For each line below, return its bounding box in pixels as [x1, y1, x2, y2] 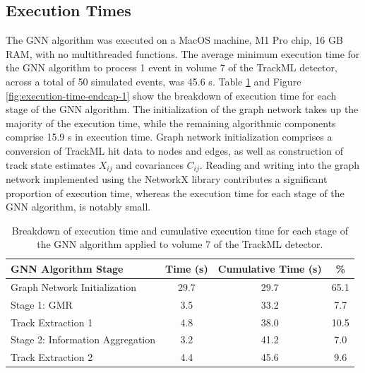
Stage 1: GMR [11, 297, 73, 312]
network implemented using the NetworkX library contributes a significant [6, 172, 328, 186]
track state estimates [6, 157, 96, 172]
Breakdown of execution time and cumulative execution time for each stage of [11, 223, 348, 237]
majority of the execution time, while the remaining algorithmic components [6, 115, 336, 130]
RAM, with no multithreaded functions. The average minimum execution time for [6, 46, 360, 61]
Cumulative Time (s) [217, 261, 322, 276]
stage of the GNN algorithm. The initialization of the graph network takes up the [6, 102, 359, 117]
